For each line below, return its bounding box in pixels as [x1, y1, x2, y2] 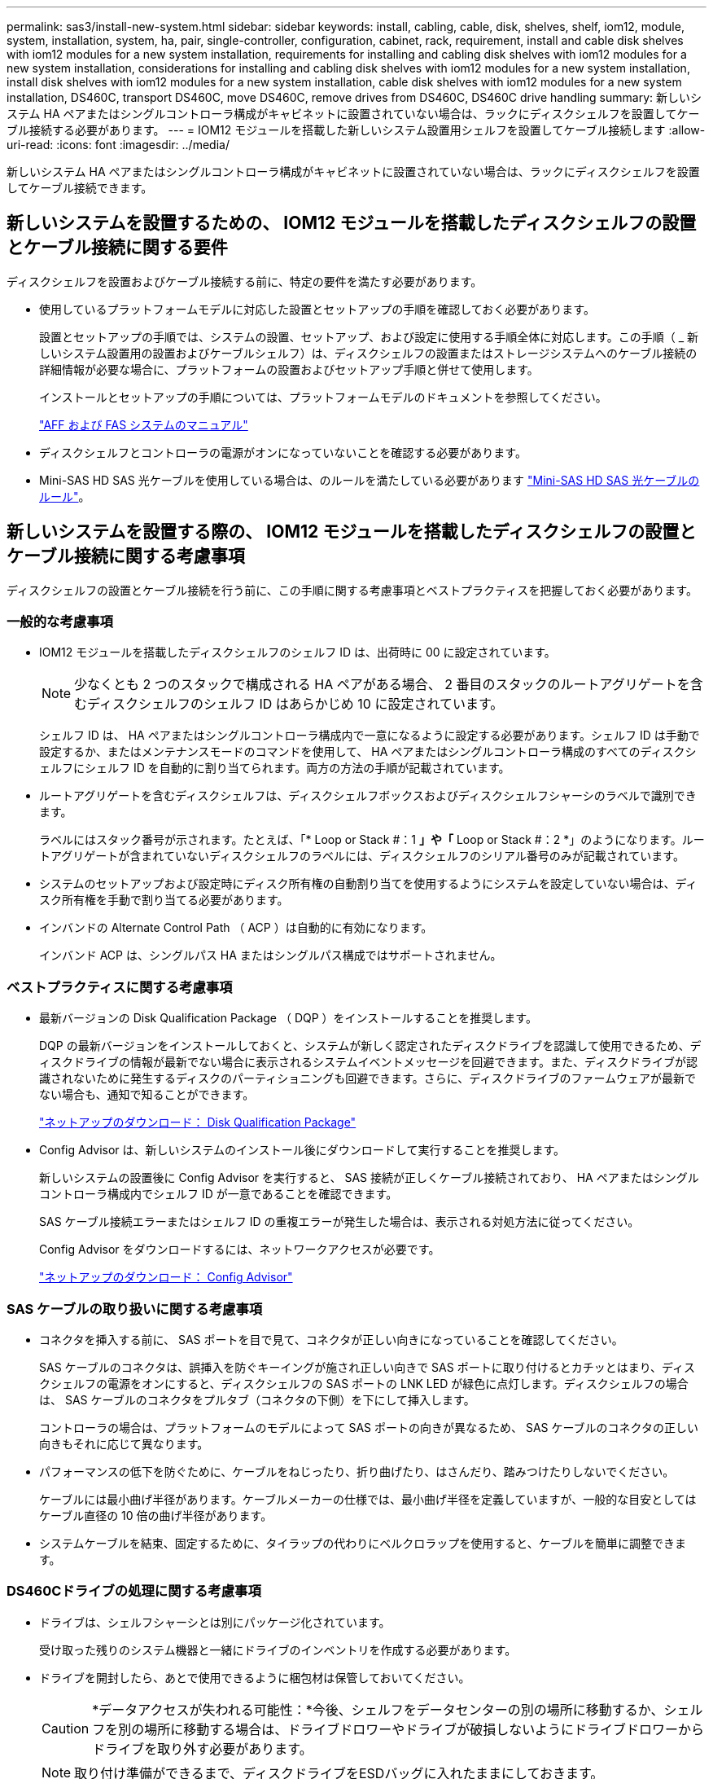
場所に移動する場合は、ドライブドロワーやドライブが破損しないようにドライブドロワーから [144, 1720, 704, 1737]
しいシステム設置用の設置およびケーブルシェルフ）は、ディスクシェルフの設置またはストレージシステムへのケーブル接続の [39, 345, 698, 360]
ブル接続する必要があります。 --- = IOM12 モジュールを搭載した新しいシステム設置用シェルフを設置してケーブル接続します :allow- [7, 123, 706, 137]
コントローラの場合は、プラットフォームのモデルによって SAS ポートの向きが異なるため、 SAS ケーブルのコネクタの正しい [39, 1420, 699, 1434]
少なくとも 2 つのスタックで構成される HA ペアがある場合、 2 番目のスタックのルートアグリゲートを [74, 676, 690, 693]
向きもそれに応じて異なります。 [39, 1436, 209, 1451]
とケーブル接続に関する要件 [7, 237, 228, 258]
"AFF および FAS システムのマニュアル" [39, 417, 248, 432]
